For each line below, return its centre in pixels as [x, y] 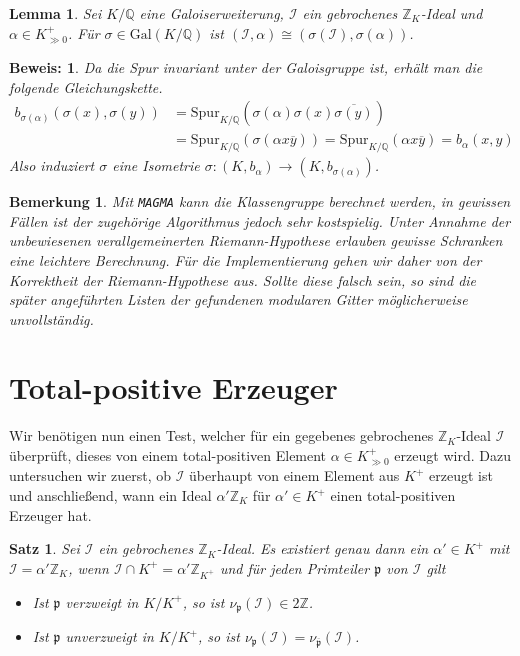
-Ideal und [451, 13]
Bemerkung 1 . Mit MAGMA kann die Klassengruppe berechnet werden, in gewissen [260, 201]
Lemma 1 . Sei [55, 13]
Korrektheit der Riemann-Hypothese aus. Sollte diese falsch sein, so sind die [243, 279]
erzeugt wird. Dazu [452, 455]
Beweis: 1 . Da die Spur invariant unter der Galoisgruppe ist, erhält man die [246, 67]
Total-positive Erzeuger [173, 387]
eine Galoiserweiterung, [211, 13]
